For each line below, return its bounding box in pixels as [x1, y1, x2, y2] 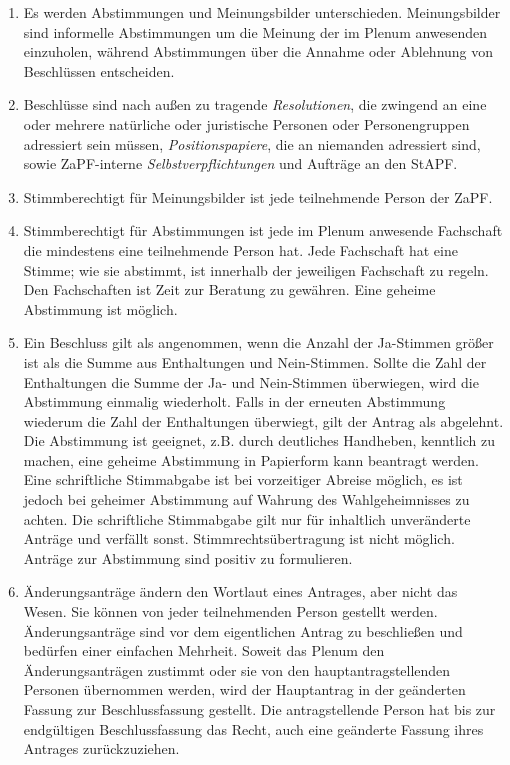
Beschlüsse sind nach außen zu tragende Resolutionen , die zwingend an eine [23, 94, 487, 115]
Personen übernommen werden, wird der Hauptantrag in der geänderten [23, 679, 466, 700]
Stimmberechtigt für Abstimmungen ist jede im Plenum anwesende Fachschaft [23, 220, 503, 241]
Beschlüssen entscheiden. [23, 60, 175, 81]
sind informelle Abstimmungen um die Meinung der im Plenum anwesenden [23, 21, 488, 42]
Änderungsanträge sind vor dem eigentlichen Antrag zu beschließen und [23, 620, 463, 641]
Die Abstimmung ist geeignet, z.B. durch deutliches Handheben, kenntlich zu [23, 430, 496, 451]
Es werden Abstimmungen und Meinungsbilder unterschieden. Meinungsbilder [23, 2, 501, 22]
